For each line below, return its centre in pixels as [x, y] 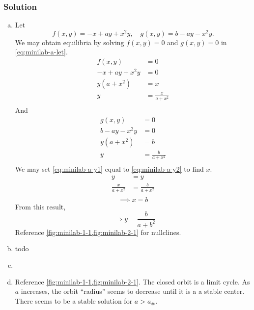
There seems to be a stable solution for [74, 300]
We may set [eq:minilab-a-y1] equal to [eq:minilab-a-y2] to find [109, 169]
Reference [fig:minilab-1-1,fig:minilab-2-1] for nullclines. [98, 232]
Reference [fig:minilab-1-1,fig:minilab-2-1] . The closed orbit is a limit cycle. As [132, 281]
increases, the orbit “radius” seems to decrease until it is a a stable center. [133, 291]
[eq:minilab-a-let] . [41, 52]
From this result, [40, 206]
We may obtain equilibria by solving [70, 42]
